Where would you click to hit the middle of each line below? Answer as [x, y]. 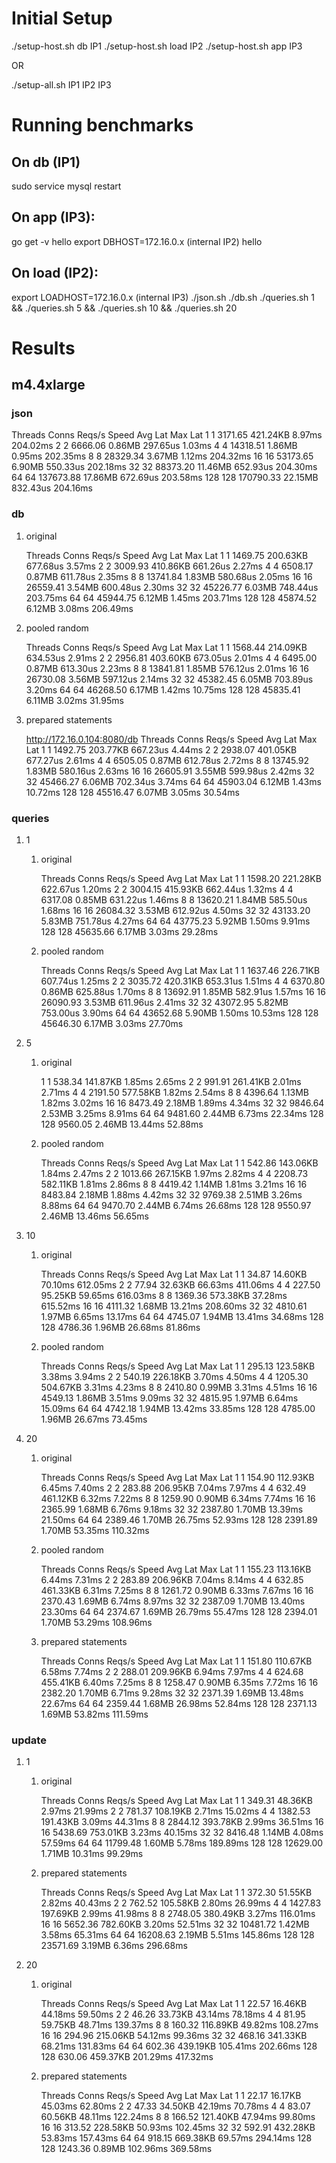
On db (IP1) [46, 162]
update [29, 1740]
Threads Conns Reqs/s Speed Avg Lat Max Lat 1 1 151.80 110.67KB [176, 1661]
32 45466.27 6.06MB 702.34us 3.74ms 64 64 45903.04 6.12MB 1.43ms [173, 781]
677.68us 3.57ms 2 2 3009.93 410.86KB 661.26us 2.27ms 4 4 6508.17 [169, 566]
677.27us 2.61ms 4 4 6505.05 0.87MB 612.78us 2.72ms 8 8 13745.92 [167, 760]
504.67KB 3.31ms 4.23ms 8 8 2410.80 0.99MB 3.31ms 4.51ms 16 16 [179, 1388]
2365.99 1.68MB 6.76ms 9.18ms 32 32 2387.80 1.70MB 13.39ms [172, 1509]
